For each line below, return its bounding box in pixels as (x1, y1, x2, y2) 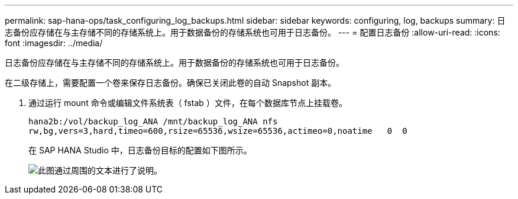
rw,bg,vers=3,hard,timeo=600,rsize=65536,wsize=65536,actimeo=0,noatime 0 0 (28, 126, 407, 136)
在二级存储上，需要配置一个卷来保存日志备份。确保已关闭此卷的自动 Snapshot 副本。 (5, 78, 336, 88)
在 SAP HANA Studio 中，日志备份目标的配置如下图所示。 (28, 145, 252, 155)
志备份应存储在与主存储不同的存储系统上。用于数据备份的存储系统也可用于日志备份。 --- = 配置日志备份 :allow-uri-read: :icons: (5, 27, 500, 37)
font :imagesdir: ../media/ (5, 38, 103, 48)
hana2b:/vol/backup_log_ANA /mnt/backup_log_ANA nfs (28, 117, 278, 126)
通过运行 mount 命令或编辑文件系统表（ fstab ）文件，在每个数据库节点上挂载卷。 (28, 98, 347, 108)
